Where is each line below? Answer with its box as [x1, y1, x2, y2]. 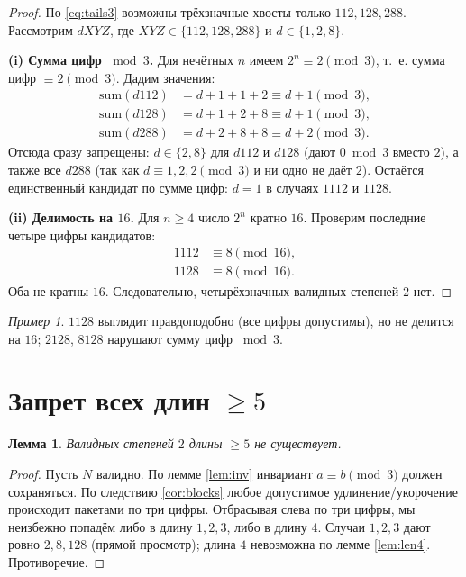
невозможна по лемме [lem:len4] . [250, 535, 431, 554]
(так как [95, 160, 140, 179]
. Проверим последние [303, 208, 426, 227]
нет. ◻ [413, 281, 452, 300]
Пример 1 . [8, 311, 65, 330]
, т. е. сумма [375, 50, 445, 69]
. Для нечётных [149, 50, 234, 69]
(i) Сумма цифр [8, 50, 102, 69]
